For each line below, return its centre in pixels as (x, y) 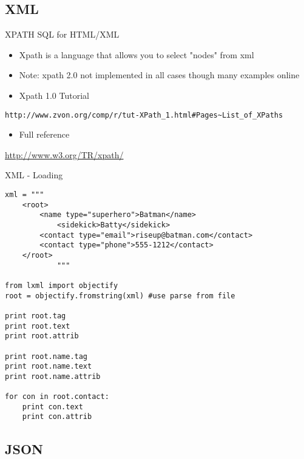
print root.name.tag (46, 356)
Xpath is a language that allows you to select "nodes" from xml (137, 54)
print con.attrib (57, 417)
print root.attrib (42, 336)
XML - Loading (34, 175)
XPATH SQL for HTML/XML (62, 34)
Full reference (44, 134)
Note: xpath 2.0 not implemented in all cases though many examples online (159, 75)
